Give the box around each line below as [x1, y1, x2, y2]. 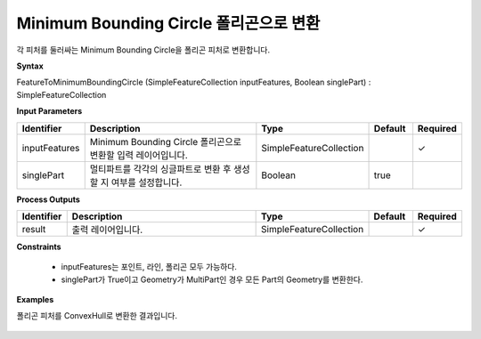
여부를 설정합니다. [110, 176, 183, 189]
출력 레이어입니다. [71, 223, 143, 236]
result [21, 222, 46, 235]
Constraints [16, 241, 61, 252]
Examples [16, 295, 54, 305]
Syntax [16, 61, 44, 71]
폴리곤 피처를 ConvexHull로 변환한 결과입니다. [16, 311, 178, 321]
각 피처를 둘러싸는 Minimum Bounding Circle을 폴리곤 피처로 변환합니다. [16, 44, 271, 55]
